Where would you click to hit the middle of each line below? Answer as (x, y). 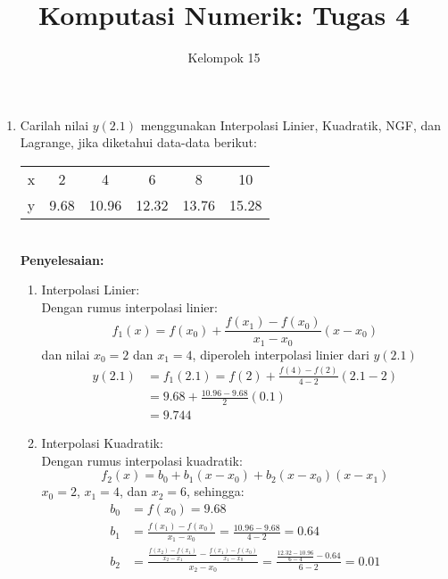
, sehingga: (216, 491)
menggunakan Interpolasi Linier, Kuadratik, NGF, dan (291, 124)
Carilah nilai (54, 124)
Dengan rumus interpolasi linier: (129, 306)
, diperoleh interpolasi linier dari (281, 354)
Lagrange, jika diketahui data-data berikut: (138, 142)
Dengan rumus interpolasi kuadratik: (142, 460)
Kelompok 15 (224, 58)
